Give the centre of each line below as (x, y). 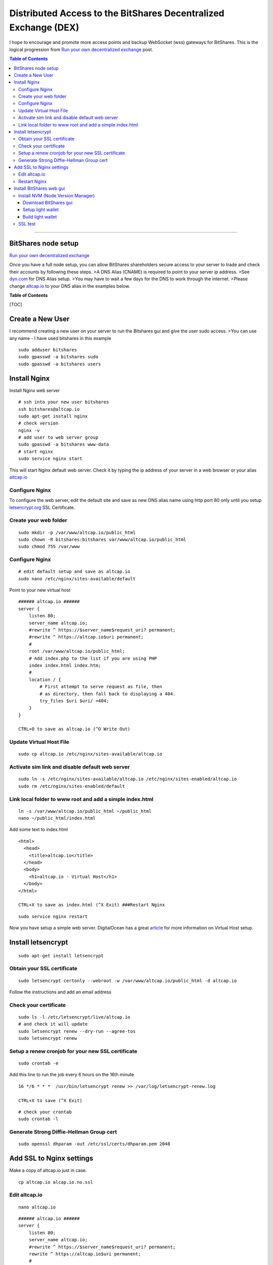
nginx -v (29, 430)
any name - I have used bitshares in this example (60, 338)
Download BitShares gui (48, 202)
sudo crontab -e (38, 1063)
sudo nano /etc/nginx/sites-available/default (77, 579)
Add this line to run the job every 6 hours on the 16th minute (72, 1075)
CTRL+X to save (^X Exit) (51, 1100)
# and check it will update (53, 1024)
